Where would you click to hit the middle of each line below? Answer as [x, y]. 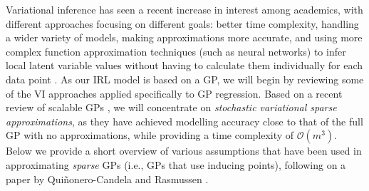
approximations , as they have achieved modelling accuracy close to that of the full [184, 121]
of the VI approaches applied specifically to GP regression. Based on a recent [174, 93]
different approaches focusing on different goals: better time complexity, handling [182, 23]
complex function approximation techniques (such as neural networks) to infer [176, 51]
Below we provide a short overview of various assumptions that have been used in [184, 151]
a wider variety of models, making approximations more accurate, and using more [184, 37]
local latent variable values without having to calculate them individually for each [184, 65]
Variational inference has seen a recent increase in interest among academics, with [184, 9]
